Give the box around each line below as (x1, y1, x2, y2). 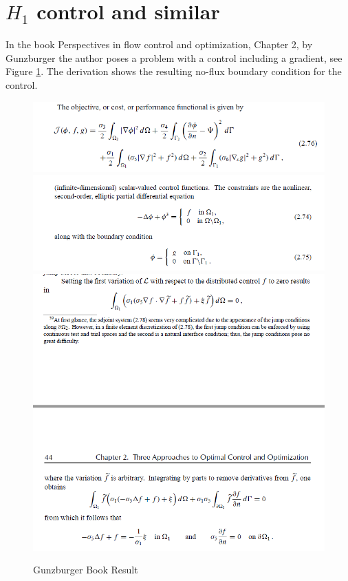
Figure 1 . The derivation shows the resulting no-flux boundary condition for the (6, 64, 342, 78)
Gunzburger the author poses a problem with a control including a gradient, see (6, 50, 342, 65)
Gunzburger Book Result (33, 562, 138, 577)
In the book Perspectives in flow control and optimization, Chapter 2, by (6, 37, 313, 52)
